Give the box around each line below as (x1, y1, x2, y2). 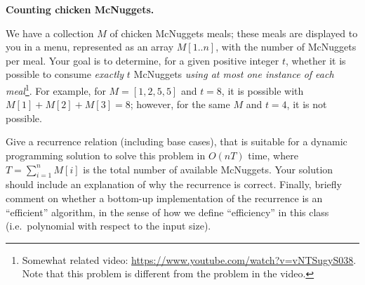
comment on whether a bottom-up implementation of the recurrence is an (6, 190, 323, 205)
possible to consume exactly (6, 67, 124, 81)
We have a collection (6, 25, 94, 40)
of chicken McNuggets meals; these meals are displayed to (109, 25, 358, 40)
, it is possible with (221, 83, 304, 98)
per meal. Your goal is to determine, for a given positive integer (6, 53, 279, 67)
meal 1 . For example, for (6, 81, 106, 98)
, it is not (286, 97, 327, 112)
